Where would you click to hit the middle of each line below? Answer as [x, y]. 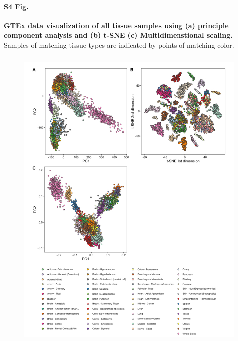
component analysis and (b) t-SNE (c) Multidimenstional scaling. [118, 35]
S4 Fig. [16, 6]
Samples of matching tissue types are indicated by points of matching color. [119, 44]
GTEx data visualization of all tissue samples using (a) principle [116, 25]
